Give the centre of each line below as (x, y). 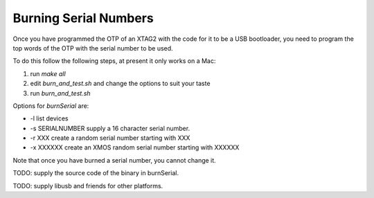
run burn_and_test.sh (60, 93)
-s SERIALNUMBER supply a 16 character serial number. (110, 128)
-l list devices (49, 118)
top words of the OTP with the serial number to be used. (93, 48)
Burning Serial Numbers (83, 18)
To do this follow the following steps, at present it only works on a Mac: (114, 61)
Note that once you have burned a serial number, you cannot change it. (114, 160)
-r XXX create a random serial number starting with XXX (110, 138)
